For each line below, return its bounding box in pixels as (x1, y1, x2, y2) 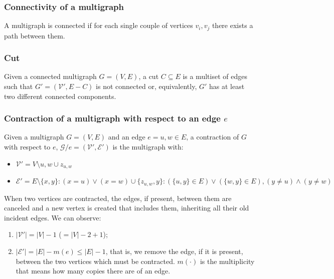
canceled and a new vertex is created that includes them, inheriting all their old (4, 202, 249, 213)
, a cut (138, 71, 159, 81)
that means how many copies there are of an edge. (16, 265, 171, 276)
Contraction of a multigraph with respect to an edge (4, 112, 221, 124)
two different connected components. (4, 90, 116, 101)
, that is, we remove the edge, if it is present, (105, 245, 243, 256)
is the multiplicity (200, 255, 255, 266)
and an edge (108, 131, 145, 142)
